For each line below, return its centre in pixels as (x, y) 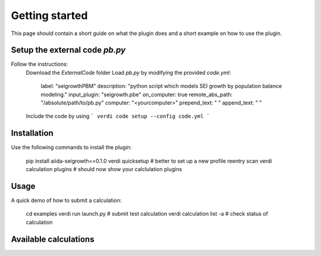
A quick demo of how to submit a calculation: (66, 200)
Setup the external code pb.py (68, 50)
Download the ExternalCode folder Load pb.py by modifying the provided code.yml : (128, 72)
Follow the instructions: (40, 64)
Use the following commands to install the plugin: (71, 147)
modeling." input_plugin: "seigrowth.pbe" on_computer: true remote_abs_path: (137, 94)
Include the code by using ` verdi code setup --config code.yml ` (118, 116)
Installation (32, 133)
